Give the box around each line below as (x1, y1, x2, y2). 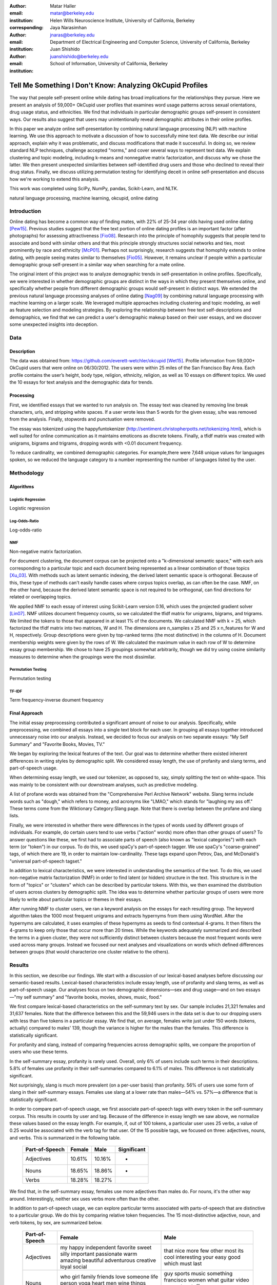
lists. (9, 813, 20, 819)
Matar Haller (50, 3, 76, 9)
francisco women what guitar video (164, 1276, 250, 1283)
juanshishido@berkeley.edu (50, 53, 109, 59)
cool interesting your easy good (164, 1254, 241, 1261)
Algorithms (9, 483, 34, 489)
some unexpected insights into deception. (9, 321, 98, 327)
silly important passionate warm (60, 1251, 137, 1258)
